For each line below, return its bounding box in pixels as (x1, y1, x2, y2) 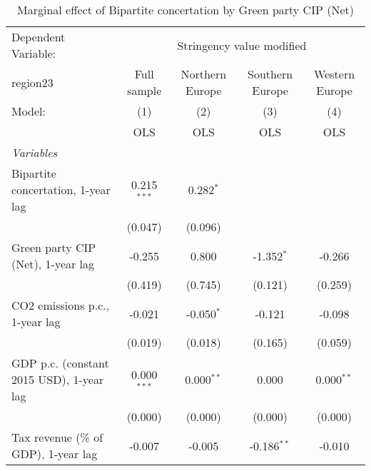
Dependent (11, 29, 66, 45)
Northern (181, 66, 227, 82)
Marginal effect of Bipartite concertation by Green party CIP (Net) (17, 1, 354, 18)
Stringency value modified (177, 36, 307, 54)
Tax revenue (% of (11, 429, 103, 445)
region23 (11, 74, 54, 91)
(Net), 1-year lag (11, 255, 95, 272)
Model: (11, 103, 46, 119)
